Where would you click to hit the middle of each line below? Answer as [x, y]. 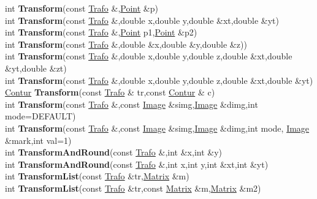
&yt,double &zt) [36, 68]
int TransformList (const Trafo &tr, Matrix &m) [97, 176]
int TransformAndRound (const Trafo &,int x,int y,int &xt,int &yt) [137, 164]
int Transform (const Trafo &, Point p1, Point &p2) [101, 32]
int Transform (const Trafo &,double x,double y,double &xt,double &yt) [142, 20]
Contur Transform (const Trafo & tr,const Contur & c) [110, 92]
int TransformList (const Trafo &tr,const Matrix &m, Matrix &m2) [133, 188]
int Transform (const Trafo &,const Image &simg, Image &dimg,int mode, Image [157, 128]
